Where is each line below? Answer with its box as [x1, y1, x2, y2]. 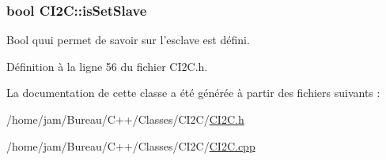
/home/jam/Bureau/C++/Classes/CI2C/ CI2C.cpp [6, 137, 255, 154]
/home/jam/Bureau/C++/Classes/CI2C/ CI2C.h [6, 111, 244, 127]
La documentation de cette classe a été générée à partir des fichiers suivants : [6, 84, 380, 101]
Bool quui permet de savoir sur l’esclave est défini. [6, 32, 250, 48]
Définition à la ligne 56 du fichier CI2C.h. [6, 58, 208, 74]
